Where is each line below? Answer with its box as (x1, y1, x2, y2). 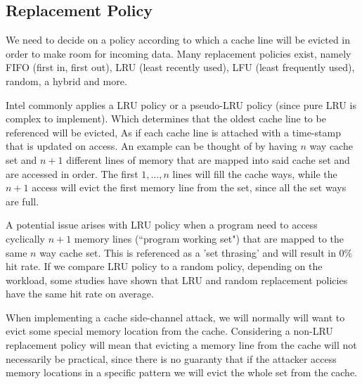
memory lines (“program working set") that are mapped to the (74, 231, 344, 245)
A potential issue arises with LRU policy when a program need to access (6, 217, 318, 232)
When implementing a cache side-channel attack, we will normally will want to (6, 309, 345, 324)
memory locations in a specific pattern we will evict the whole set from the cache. (6, 365, 357, 380)
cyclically (6, 231, 45, 245)
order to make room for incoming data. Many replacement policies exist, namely (6, 46, 351, 60)
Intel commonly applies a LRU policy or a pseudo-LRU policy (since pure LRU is (6, 97, 356, 112)
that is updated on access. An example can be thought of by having (6, 139, 297, 153)
